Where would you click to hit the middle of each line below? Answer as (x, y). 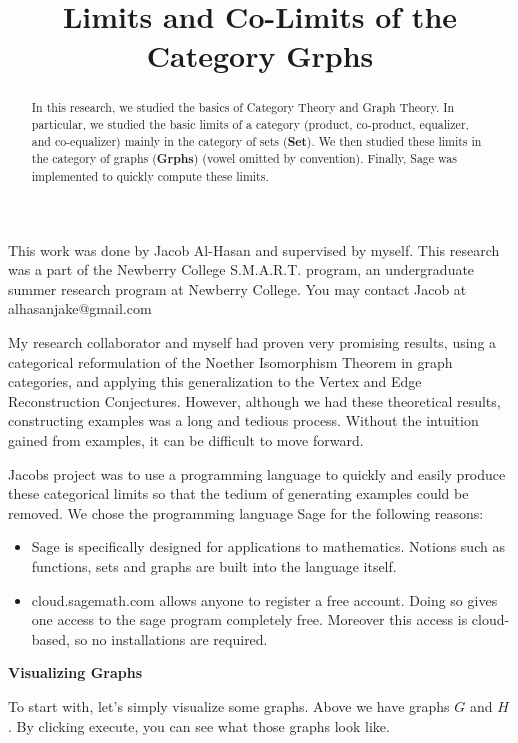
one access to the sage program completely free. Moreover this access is (249, 619)
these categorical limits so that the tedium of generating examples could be (238, 493)
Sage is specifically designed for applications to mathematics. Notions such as (268, 546)
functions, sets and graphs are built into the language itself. (214, 565)
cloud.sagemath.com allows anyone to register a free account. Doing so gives (264, 599)
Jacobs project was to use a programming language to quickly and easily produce (257, 473)
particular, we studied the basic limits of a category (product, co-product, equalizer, (250, 124)
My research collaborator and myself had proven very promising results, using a (252, 342)
